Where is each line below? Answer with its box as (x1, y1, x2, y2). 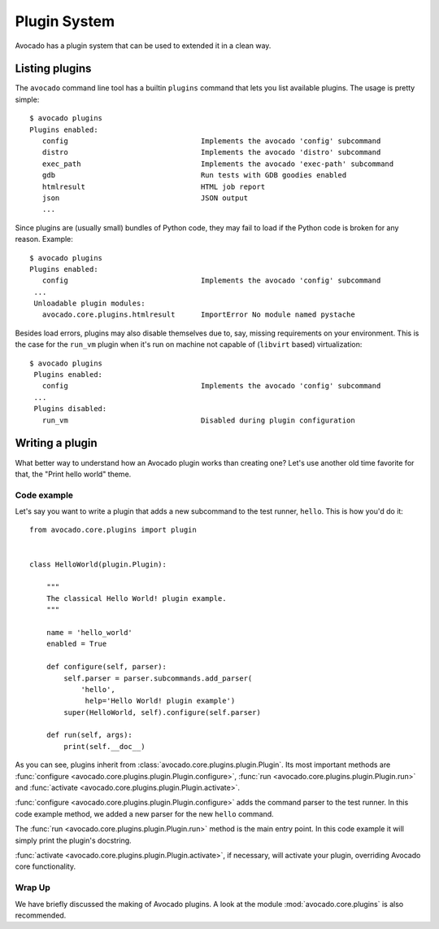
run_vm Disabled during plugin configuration (41, 415, 355, 425)
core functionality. (15, 861, 76, 871)
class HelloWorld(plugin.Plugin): (29, 559, 167, 569)
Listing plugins (15, 62, 92, 76)
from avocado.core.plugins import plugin (29, 525, 197, 535)
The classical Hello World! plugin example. (46, 594, 227, 603)
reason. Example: (15, 234, 73, 244)
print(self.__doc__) (63, 742, 146, 751)
